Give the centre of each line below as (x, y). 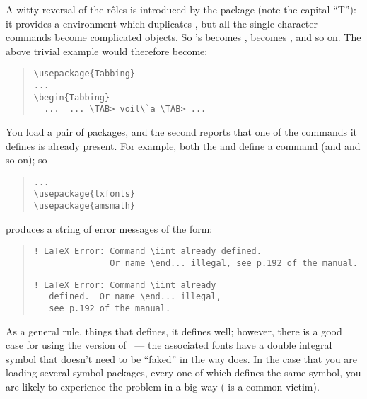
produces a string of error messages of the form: (109, 228)
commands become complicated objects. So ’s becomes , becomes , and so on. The (183, 37)
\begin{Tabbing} (72, 97)
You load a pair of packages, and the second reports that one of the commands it (182, 132)
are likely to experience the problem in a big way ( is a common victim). (163, 386)
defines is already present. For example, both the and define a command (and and (183, 145)
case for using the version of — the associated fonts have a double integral (169, 345)
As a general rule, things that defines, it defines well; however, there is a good (174, 331)
